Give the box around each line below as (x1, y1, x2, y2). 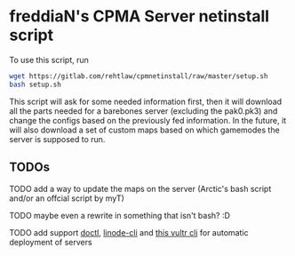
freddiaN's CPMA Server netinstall (9, 6, 269, 27)
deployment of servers (9, 236, 92, 247)
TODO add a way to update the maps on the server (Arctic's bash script (9, 183, 272, 194)
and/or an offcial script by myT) (9, 193, 124, 204)
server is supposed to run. (9, 133, 106, 144)
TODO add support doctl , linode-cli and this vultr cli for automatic (9, 227, 249, 237)
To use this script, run (9, 54, 89, 65)
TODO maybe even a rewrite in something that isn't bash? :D (9, 210, 231, 220)
